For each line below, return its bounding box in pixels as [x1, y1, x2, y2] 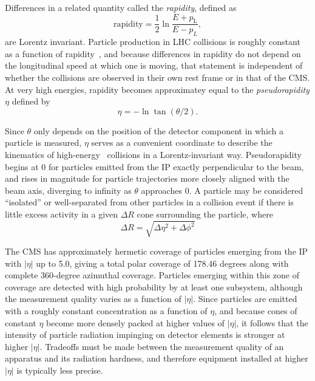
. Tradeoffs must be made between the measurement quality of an [39, 340, 284, 352]
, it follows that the [236, 316, 308, 329]
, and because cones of [214, 304, 297, 317]
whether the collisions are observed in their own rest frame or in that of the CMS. [5, 71, 310, 83]
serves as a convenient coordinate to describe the [91, 136, 273, 149]
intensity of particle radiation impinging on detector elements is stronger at [5, 328, 285, 341]
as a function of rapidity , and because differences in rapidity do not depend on [5, 47, 301, 60]
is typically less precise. [16, 364, 103, 377]
